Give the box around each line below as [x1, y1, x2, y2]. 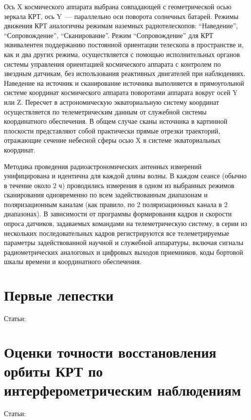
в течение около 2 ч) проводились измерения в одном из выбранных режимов [4, 180, 234, 190]
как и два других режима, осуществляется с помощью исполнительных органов [4, 49, 240, 59]
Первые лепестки [4, 285, 114, 305]
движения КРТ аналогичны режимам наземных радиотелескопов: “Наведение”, [4, 20, 238, 31]
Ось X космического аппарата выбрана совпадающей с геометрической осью [4, 1, 232, 11]
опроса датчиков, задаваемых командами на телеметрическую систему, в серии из [4, 218, 247, 229]
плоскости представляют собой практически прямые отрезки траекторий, [4, 125, 220, 135]
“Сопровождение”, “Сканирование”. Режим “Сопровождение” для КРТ [4, 30, 214, 40]
